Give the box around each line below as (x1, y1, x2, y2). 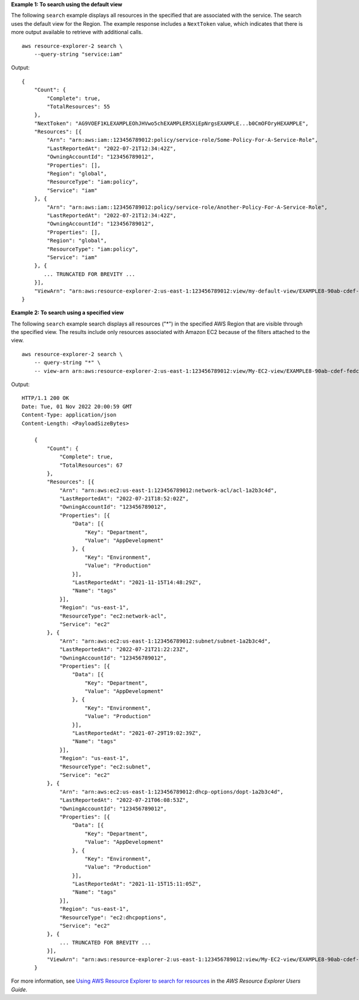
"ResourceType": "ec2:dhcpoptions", (59, 914, 167, 921)
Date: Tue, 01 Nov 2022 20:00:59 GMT (22, 403, 133, 410)
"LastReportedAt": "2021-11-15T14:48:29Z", (72, 579, 202, 586)
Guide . (11, 986, 28, 993)
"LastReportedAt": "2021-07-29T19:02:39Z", (72, 730, 202, 737)
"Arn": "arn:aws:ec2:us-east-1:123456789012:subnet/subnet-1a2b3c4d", (59, 637, 271, 645)
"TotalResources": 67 (59, 461, 123, 469)
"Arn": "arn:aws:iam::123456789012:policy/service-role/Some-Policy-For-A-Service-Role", (47, 136, 318, 144)
